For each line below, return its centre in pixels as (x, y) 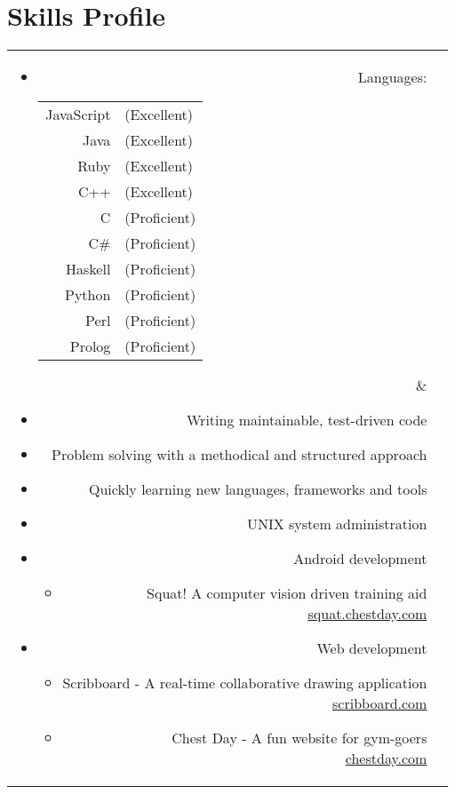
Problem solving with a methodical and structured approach (239, 455)
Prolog (90, 346)
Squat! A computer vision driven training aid (287, 593)
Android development (360, 559)
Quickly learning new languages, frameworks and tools (258, 489)
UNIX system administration (337, 524)
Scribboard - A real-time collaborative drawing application (245, 683)
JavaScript (78, 115)
